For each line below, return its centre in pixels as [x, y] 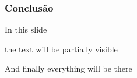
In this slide [26, 29]
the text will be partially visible [61, 49]
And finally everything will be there [68, 68]
